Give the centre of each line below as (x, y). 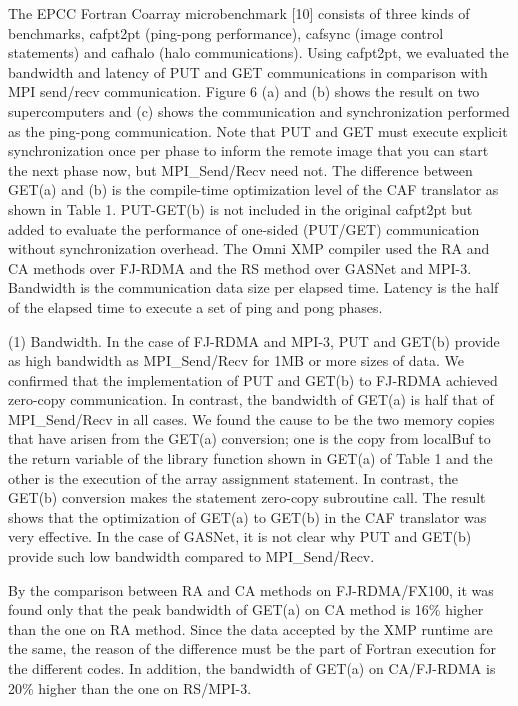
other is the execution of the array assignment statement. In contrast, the (233, 477)
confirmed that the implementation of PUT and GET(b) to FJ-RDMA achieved (253, 379)
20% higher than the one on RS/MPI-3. (130, 687)
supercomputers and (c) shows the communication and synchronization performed (259, 110)
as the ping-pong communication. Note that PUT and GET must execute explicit (258, 130)
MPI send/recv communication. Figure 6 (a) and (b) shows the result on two (244, 91)
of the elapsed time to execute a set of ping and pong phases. (195, 306)
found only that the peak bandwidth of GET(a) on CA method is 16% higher (246, 609)
